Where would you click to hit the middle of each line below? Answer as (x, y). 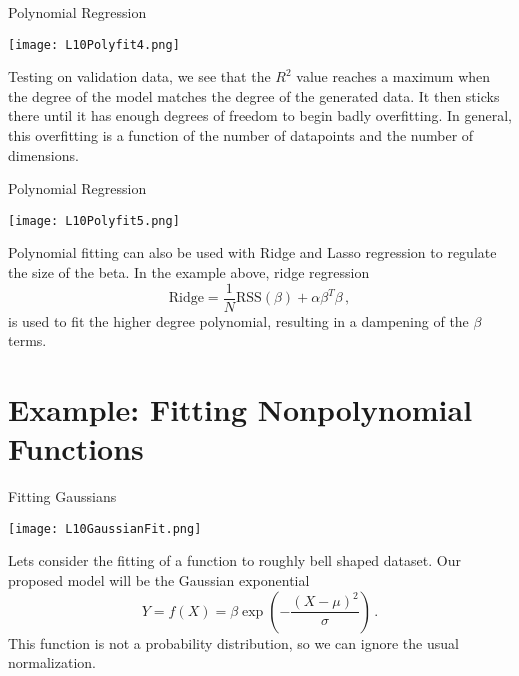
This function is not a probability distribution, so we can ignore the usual (233, 642)
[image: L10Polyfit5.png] (94, 220)
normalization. (52, 662)
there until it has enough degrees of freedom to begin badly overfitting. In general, (260, 115)
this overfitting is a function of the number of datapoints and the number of (241, 135)
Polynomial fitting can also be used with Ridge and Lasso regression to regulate (252, 252)
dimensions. (43, 154)
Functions (76, 448)
